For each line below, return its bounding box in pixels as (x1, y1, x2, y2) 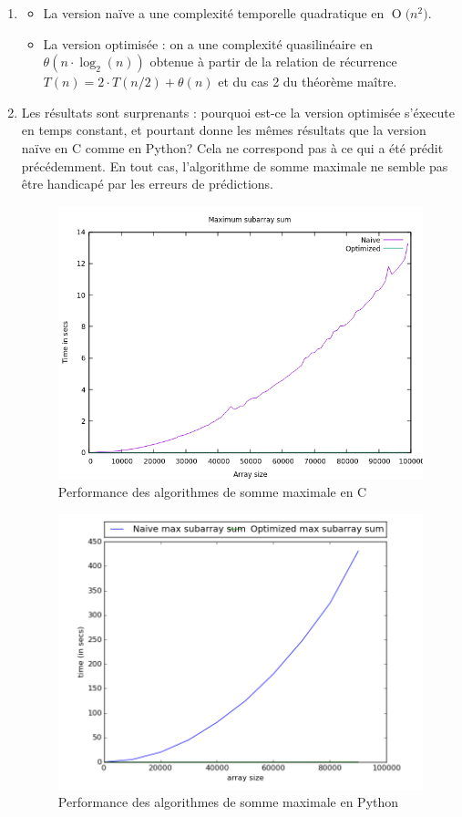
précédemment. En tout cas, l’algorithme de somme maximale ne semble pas (21, 156, 448, 175)
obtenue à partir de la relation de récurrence (149, 52, 397, 71)
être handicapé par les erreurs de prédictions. (21, 174, 273, 193)
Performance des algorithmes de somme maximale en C (57, 482, 367, 502)
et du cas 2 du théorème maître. (218, 72, 397, 91)
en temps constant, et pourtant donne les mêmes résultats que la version (21, 120, 426, 140)
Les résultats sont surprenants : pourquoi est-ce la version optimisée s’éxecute (21, 102, 455, 121)
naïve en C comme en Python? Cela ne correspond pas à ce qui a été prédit (21, 138, 444, 157)
